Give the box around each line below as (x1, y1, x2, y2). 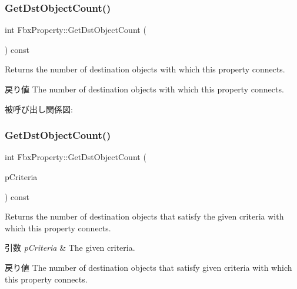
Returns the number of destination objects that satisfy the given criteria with (5, 210, 284, 222)
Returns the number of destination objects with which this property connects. (5, 63, 285, 75)
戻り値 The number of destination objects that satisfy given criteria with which (5, 261, 292, 273)
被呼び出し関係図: (5, 102, 73, 115)
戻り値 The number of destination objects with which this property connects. (5, 83, 284, 95)
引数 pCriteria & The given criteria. (5, 241, 135, 254)
